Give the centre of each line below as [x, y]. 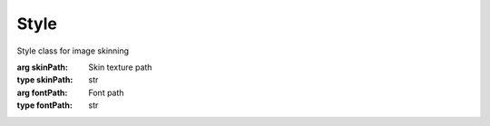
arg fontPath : [42, 92]
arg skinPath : [42, 67]
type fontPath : [44, 105]
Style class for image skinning [73, 51]
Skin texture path [120, 67]
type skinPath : [45, 80]
